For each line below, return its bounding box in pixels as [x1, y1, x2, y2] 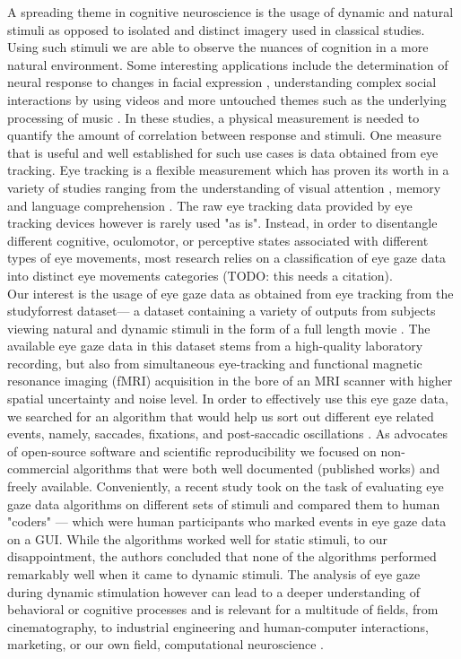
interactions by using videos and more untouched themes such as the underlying [7, 90, 447, 108]
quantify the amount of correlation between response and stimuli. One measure [7, 126, 441, 144]
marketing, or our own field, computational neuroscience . [7, 635, 324, 654]
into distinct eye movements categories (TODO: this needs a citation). [7, 265, 393, 284]
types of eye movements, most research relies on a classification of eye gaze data [7, 248, 446, 267]
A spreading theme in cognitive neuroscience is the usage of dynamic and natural [7, 3, 454, 21]
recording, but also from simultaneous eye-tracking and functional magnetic [7, 353, 422, 372]
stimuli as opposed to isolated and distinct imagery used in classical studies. [7, 20, 425, 39]
